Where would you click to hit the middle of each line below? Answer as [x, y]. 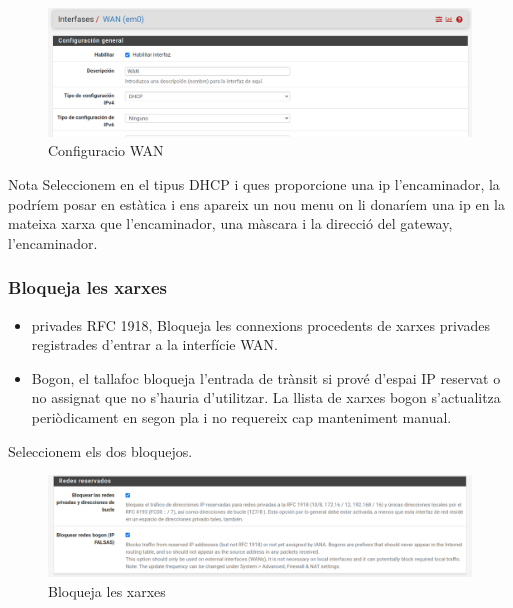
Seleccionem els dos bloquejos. [100, 450]
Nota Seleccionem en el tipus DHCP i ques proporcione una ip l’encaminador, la [254, 183]
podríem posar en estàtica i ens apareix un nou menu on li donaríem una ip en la [257, 203]
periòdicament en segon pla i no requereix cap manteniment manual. [241, 416]
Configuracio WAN [106, 150]
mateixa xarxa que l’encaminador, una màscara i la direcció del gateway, [230, 223]
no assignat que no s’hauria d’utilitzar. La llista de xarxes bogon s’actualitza [266, 397]
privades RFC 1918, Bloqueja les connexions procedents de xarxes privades [260, 324]
